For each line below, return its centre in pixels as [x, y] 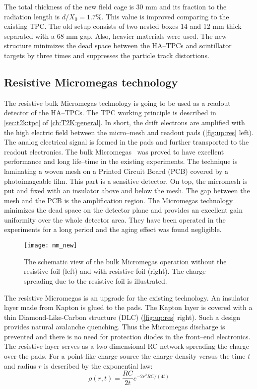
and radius [20, 365]
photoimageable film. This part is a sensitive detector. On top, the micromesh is [126, 181]
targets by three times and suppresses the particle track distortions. [107, 55]
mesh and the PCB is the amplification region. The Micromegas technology [119, 200]
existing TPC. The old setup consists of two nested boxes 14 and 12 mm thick [123, 26]
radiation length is [32, 16]
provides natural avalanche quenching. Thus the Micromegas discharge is [115, 327]
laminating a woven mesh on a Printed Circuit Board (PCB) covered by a [116, 171]
